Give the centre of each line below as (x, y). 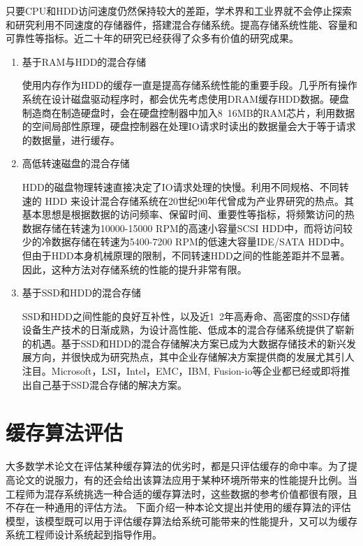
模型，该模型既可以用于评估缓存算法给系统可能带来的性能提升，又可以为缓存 (181, 520)
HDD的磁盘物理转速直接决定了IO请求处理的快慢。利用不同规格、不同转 (185, 186)
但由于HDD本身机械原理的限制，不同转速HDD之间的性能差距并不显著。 (186, 255)
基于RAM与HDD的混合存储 (84, 61)
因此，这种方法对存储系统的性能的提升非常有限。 (134, 269)
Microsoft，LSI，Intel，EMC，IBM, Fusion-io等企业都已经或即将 (196, 371)
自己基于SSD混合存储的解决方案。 (110, 384)
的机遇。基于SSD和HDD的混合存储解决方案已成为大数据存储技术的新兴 (184, 343)
